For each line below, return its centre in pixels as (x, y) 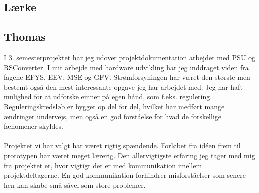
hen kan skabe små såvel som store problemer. (75, 184)
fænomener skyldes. (34, 126)
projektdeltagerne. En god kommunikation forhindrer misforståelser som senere (125, 175)
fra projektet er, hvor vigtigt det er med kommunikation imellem (103, 165)
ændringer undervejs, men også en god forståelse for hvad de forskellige (113, 116)
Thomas (25, 37)
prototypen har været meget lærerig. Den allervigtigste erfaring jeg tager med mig (129, 155)
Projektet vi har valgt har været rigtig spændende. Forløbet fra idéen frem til (122, 145)
